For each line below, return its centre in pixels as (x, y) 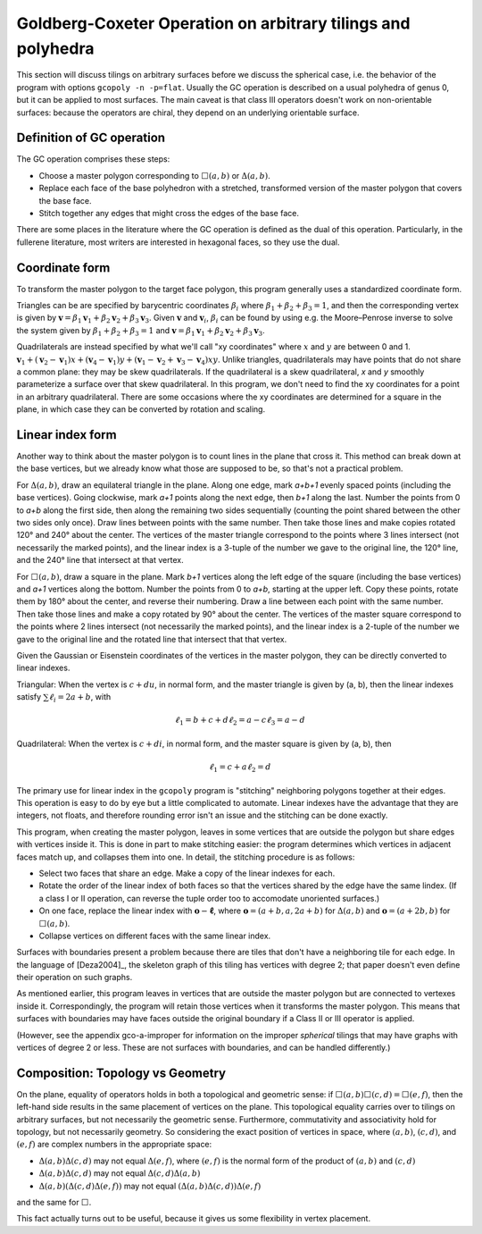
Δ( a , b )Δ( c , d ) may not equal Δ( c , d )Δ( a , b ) (120, 1173)
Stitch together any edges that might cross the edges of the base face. (169, 213)
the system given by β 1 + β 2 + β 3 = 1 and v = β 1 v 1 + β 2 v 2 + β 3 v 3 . (141, 331)
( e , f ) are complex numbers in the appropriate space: (114, 1145)
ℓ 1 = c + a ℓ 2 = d (240, 768)
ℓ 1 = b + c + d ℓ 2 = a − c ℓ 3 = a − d (240, 721)
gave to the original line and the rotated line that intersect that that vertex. (152, 639)
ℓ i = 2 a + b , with (80, 698)
